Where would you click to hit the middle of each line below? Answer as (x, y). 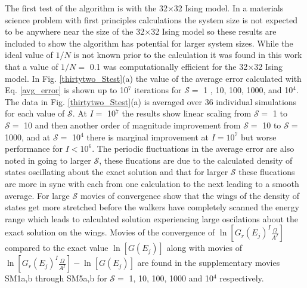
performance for (34, 148)
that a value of (32, 66)
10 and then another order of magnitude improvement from (132, 125)
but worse (258, 137)
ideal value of (29, 55)
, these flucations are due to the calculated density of (196, 160)
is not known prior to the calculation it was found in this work (188, 55)
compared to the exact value (57, 248)
